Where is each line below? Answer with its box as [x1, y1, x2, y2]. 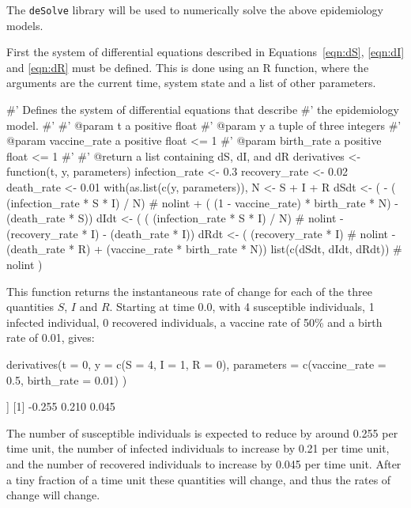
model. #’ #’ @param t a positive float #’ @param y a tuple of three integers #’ [6, 116, 402, 133]
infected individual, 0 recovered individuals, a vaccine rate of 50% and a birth [6, 313, 383, 330]
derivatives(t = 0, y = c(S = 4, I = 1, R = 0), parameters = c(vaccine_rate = [6, 355, 386, 372]
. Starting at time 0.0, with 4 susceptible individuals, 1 [109, 298, 375, 315]
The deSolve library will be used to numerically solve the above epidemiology [6, 2, 384, 17]
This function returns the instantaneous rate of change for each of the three [6, 282, 372, 299]
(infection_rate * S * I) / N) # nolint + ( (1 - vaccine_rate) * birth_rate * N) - [6, 194, 398, 210]
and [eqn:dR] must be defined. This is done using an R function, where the [6, 59, 369, 75]
